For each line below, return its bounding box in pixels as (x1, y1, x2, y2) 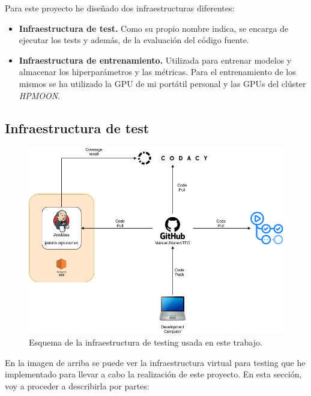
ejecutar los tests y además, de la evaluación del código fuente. (19, 34, 249, 46)
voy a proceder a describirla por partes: (5, 379, 149, 392)
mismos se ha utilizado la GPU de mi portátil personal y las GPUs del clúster (19, 77, 306, 89)
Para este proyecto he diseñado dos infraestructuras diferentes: (5, 2, 235, 14)
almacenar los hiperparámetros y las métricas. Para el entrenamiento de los (19, 65, 296, 78)
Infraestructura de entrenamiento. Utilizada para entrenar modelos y (19, 53, 292, 66)
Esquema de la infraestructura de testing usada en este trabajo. (29, 336, 262, 349)
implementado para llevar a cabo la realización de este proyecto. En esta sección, (5, 368, 302, 380)
